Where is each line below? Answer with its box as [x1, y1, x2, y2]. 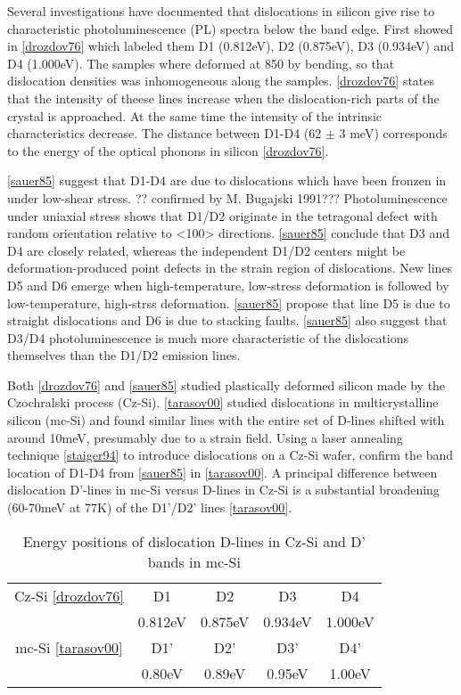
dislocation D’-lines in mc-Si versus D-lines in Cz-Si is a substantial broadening [7, 480, 440, 499]
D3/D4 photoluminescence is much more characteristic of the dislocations [7, 328, 409, 347]
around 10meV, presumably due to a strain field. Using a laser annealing [7, 428, 403, 446]
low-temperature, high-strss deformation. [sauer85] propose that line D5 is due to [7, 293, 450, 312]
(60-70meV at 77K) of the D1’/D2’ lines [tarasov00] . [7, 498, 292, 517]
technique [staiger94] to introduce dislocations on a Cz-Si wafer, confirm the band [7, 446, 454, 464]
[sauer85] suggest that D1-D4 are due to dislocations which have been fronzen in [7, 171, 447, 190]
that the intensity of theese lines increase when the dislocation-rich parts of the [7, 88, 440, 107]
